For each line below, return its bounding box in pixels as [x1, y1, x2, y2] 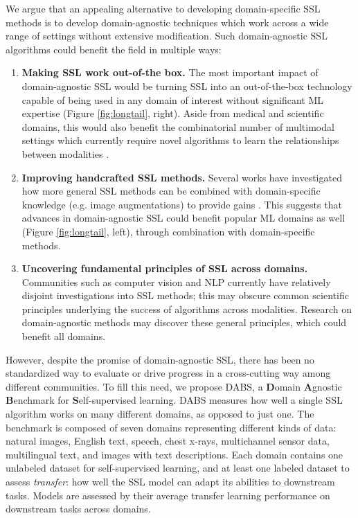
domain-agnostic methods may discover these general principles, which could [21, 315, 347, 330]
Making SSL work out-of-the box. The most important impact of [21, 65, 319, 80]
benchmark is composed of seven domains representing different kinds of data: [6, 420, 337, 434]
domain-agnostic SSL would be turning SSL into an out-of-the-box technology [21, 78, 352, 93]
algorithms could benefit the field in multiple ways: [6, 42, 222, 56]
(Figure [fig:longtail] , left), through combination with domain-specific [21, 224, 315, 238]
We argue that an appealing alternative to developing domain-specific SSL [6, 1, 321, 15]
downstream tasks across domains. [6, 501, 151, 516]
